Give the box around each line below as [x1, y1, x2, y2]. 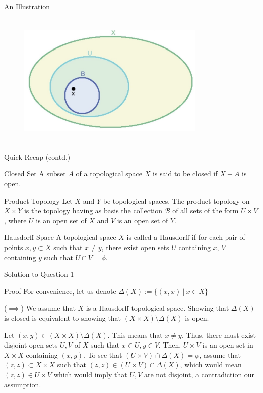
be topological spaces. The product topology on [103, 195, 250, 206]
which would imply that [53, 369, 127, 379]
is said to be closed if [152, 168, 218, 179]
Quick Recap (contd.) [4, 151, 71, 162]
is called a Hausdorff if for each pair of [126, 232, 245, 242]
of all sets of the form [172, 205, 239, 216]
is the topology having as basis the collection [24, 205, 163, 216]
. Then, [158, 339, 181, 350]
